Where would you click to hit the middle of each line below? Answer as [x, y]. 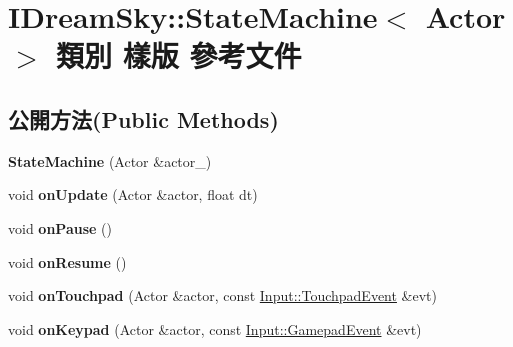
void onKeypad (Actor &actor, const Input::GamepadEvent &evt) [215, 328]
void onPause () [60, 227]
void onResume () [67, 261]
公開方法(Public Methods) [143, 118]
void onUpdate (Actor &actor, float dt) [133, 194]
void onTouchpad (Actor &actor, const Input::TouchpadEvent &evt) [223, 295]
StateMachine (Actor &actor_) [110, 160]
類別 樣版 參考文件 [179, 55]
